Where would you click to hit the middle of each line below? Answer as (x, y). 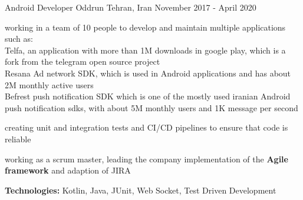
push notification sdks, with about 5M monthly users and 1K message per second (151, 107)
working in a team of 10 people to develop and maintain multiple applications (145, 27)
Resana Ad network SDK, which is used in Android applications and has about (148, 73)
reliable (18, 139)
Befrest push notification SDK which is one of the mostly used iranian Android (148, 96)
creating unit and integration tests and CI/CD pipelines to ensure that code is (146, 127)
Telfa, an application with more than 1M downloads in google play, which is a (145, 50)
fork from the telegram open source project (83, 61)
